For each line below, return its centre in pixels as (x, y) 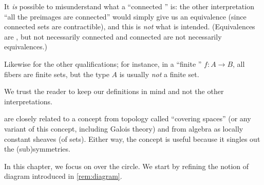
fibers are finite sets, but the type (57, 74)
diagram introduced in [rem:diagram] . (63, 176)
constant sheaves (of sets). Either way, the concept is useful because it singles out (132, 138)
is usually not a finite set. (159, 74)
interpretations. (28, 101)
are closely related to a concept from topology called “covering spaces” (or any (128, 118)
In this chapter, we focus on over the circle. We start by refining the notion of (127, 166)
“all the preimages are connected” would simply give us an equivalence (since (125, 16)
